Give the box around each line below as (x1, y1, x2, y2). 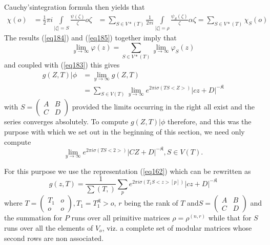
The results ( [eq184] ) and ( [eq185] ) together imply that (4, 32, 177, 43)
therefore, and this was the (167, 116, 252, 127)
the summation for (4, 212, 63, 223)
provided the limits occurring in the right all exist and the (72, 101, 255, 112)
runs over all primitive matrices (71, 212, 170, 223)
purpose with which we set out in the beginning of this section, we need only (4, 126, 245, 137)
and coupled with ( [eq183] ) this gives (4, 59, 120, 70)
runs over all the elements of (4, 222, 93, 233)
